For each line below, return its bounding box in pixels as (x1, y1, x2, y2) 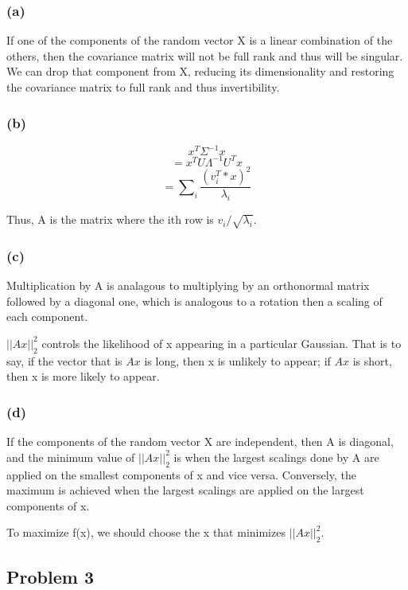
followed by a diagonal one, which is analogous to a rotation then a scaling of (6, 292, 383, 309)
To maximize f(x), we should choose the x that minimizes (6, 524, 286, 541)
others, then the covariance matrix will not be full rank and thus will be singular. (6, 47, 403, 64)
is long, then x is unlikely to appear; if (144, 352, 331, 369)
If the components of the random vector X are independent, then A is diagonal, (6, 433, 394, 450)
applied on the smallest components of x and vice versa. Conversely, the (6, 466, 356, 483)
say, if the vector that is (6, 352, 122, 369)
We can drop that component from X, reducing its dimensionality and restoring (6, 63, 394, 80)
